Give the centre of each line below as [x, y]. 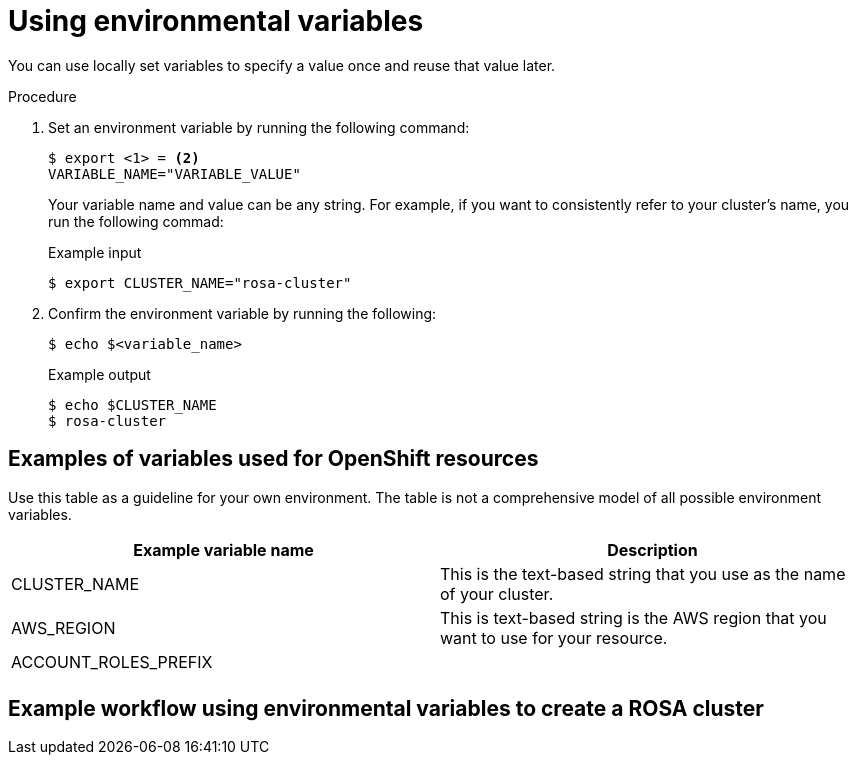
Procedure [42, 96]
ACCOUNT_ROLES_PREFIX [112, 661]
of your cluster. [497, 593]
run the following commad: [136, 221]
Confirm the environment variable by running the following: [242, 313]
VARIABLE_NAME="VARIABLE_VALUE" [174, 173]
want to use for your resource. [554, 637]
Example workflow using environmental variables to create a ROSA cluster [386, 709]
